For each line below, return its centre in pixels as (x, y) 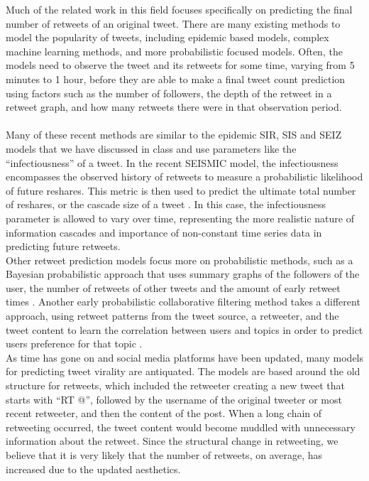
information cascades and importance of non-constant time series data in (164, 232)
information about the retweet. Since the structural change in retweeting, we (172, 441)
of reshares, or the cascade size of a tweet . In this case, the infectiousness (166, 204)
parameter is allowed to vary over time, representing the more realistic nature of (180, 218)
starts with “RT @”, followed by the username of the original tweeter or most (174, 399)
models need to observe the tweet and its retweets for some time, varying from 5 (180, 65)
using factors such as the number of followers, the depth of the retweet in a (169, 93)
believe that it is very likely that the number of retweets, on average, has (164, 455)
